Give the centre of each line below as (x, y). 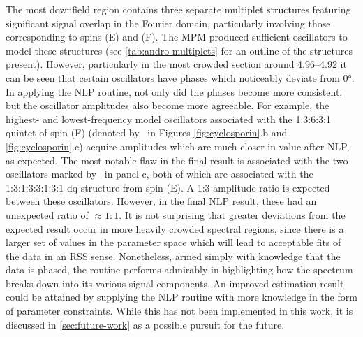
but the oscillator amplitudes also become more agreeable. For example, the (168, 105)
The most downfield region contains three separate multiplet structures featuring (178, 9)
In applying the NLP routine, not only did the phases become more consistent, (174, 91)
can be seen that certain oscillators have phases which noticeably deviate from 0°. (180, 77)
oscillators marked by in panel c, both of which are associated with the (160, 174)
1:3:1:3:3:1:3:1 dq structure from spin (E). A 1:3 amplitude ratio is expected (168, 187)
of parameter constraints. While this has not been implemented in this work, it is (179, 311)
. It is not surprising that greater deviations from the (232, 214)
